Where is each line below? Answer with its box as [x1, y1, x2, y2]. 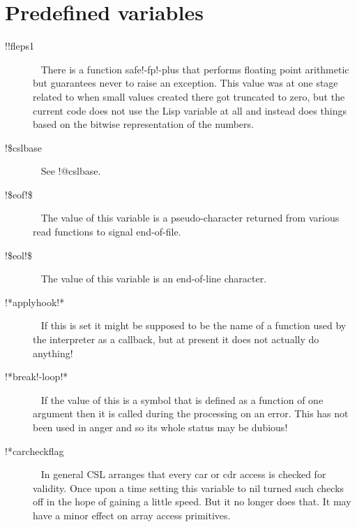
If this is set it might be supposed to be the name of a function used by [40, 318, 347, 333]
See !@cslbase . [40, 164, 101, 178]
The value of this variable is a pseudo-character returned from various [40, 210, 340, 225]
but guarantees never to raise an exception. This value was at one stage [33, 75, 338, 90]
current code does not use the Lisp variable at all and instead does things [33, 103, 347, 117]
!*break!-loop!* [5, 369, 68, 384]
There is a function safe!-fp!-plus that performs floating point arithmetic [40, 62, 349, 76]
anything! [33, 345, 73, 360]
